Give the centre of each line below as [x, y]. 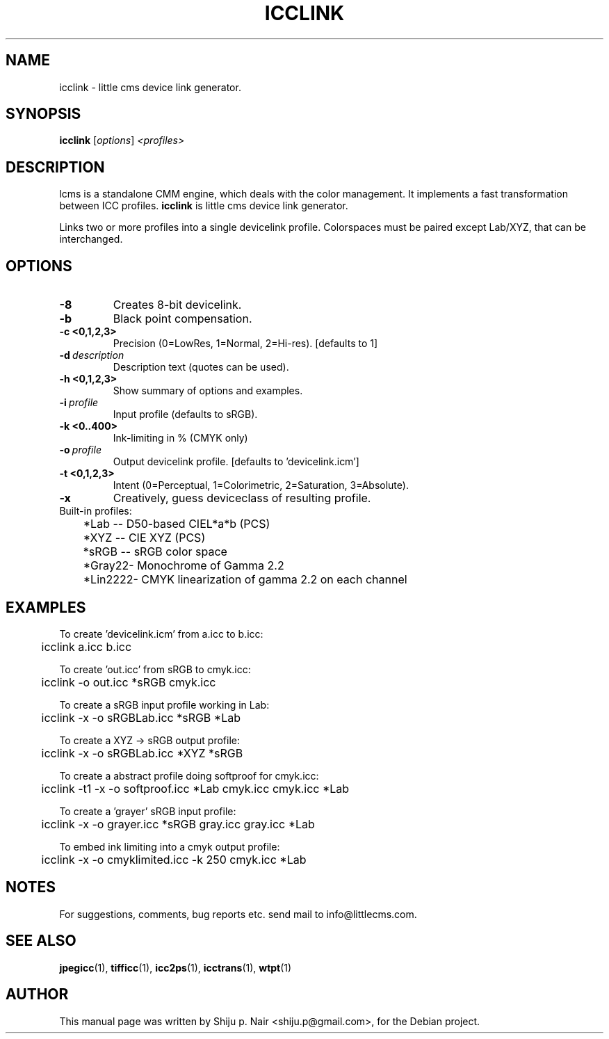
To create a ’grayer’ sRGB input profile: [148, 811]
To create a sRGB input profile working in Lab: [164, 704]
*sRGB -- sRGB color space [155, 552]
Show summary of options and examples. [208, 391]
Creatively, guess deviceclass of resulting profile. [242, 498]
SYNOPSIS [43, 114]
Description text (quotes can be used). [201, 367]
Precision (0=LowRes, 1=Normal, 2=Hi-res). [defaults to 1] [245, 344]
